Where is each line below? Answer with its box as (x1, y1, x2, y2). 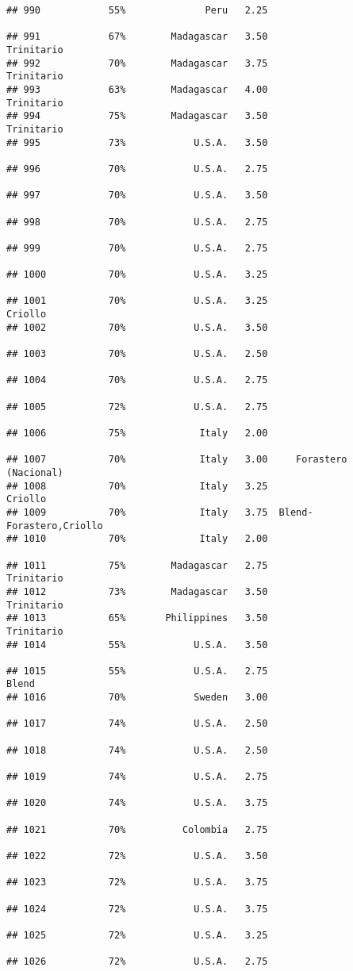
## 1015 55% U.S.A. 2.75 (6, 665, 268, 677)
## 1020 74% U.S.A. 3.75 (6, 797, 268, 809)
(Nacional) (6, 466, 63, 478)
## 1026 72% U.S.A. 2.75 (6, 956, 268, 968)
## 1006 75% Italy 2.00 (6, 428, 268, 439)
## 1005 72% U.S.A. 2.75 (6, 401, 268, 413)
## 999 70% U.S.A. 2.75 (6, 242, 268, 254)
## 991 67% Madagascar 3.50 (6, 31, 268, 43)
